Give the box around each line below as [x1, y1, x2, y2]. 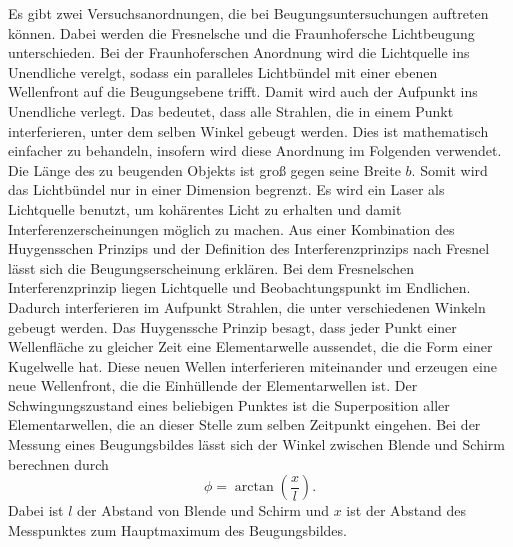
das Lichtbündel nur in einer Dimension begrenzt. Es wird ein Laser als [8, 179, 445, 200]
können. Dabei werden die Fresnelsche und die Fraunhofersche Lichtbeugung [8, 22, 475, 43]
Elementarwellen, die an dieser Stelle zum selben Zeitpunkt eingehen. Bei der [8, 414, 481, 435]
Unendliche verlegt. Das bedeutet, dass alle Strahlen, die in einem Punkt [8, 100, 454, 121]
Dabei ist [8, 500, 64, 521]
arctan [234, 480, 274, 495]
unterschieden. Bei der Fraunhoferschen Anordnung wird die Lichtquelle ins [8, 42, 470, 63]
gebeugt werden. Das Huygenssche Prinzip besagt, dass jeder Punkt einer [8, 316, 457, 337]
